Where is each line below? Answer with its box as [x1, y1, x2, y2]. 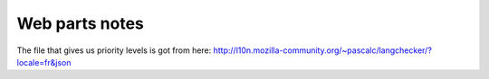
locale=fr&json [16, 57, 72, 67]
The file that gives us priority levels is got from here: [16, 45, 212, 56]
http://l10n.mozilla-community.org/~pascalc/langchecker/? [213, 45, 432, 56]
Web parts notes [16, 13, 145, 33]
